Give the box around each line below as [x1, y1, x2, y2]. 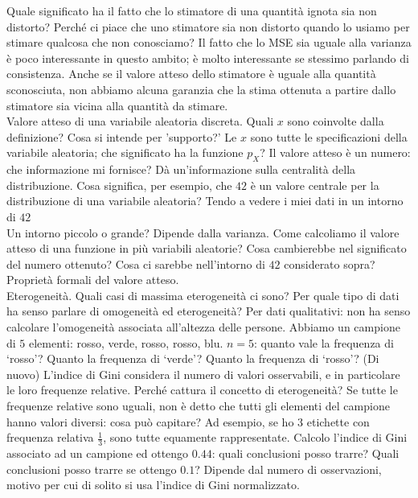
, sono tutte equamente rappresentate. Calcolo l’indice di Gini [103, 429, 408, 446]
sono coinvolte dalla [287, 113, 384, 130]
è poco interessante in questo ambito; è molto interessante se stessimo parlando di [6, 49, 409, 66]
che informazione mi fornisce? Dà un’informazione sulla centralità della [6, 161, 356, 178]
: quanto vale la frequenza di [254, 334, 394, 351]
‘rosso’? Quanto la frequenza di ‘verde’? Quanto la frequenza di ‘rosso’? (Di [6, 350, 379, 367]
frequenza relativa [6, 429, 94, 446]
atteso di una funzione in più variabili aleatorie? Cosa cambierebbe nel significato [6, 240, 407, 257]
